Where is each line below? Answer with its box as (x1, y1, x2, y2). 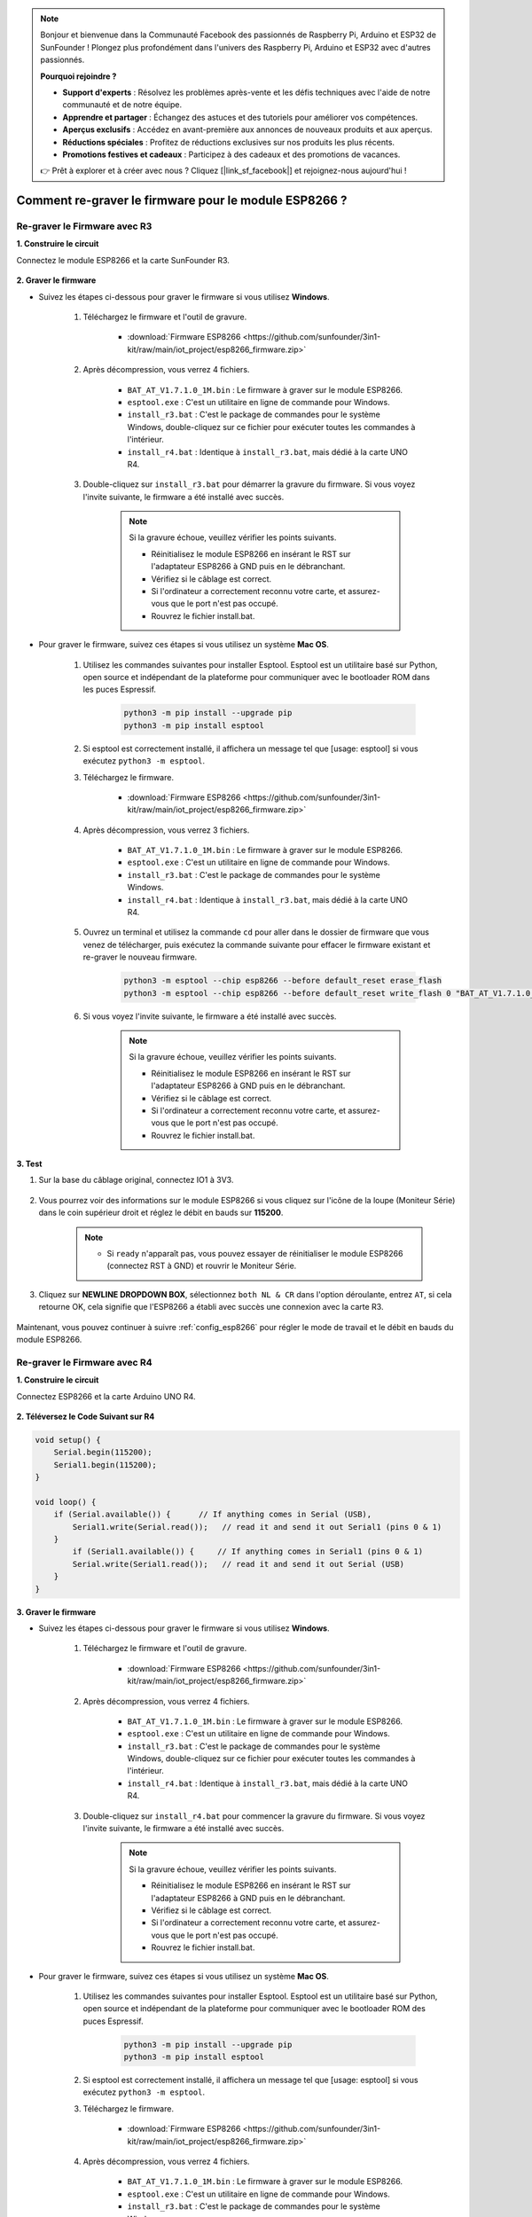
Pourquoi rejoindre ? (40, 71, 117, 82)
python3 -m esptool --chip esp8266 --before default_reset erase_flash (123, 975, 442, 986)
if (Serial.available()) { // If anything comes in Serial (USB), (53, 1509, 372, 1520)
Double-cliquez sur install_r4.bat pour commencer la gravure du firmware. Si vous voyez (82, 1810, 426, 1821)
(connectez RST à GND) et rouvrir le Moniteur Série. (106, 1260, 297, 1272)
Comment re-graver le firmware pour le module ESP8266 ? (16, 193, 348, 208)
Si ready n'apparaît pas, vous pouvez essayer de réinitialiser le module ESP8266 (106, 1249, 403, 1259)
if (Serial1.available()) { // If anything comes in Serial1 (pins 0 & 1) (72, 1547, 424, 1556)
